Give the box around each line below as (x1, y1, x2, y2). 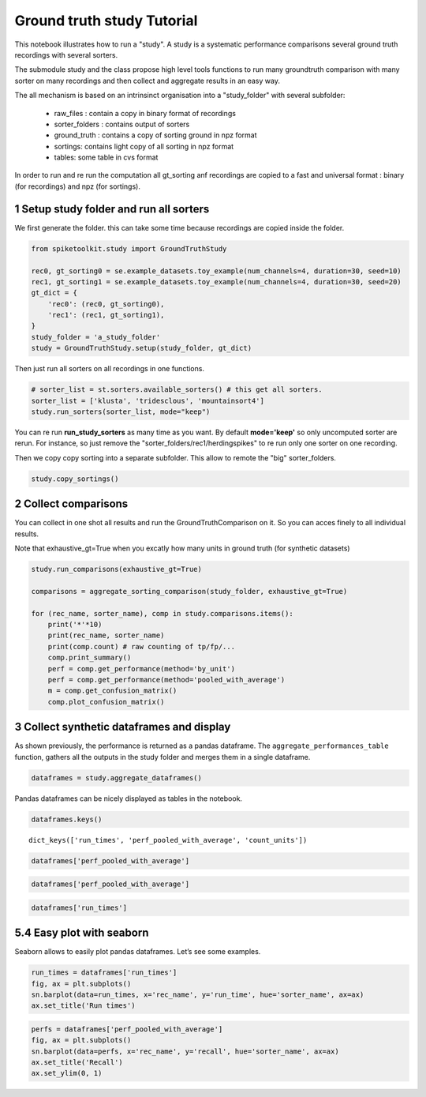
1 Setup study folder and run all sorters (14, 202, 210, 216)
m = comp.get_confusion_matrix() (47, 686, 177, 695)
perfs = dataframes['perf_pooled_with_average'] (31, 1024, 223, 1034)
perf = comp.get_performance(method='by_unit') (47, 664, 236, 673)
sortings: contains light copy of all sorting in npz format (54, 141, 234, 151)
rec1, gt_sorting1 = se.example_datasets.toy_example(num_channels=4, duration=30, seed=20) (31, 277, 402, 286)
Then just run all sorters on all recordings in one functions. (14, 364, 205, 374)
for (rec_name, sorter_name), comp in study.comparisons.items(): (31, 609, 293, 618)
